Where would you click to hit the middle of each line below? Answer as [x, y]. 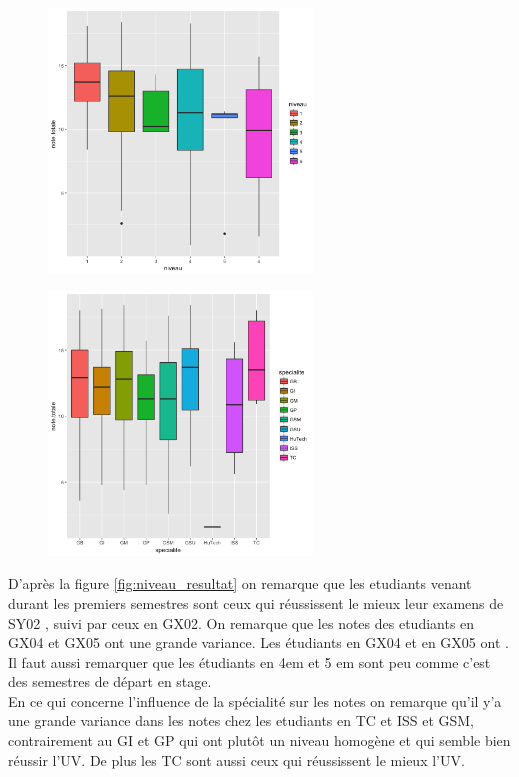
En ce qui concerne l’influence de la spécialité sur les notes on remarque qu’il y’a [255, 700]
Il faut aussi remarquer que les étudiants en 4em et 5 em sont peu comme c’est [249, 661]
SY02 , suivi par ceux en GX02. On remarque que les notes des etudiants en [241, 622]
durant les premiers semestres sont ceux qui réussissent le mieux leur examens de [256, 602]
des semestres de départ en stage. [110, 681]
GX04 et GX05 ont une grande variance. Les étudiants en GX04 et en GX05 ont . [258, 642]
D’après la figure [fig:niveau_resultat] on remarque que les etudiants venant [240, 583]
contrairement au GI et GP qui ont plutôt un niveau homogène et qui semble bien [259, 740]
